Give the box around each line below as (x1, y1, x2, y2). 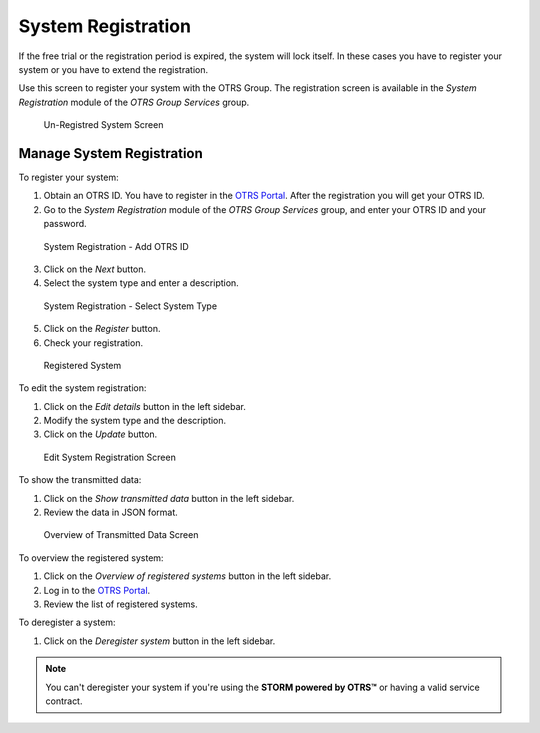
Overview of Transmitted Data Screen (43, 529, 199, 541)
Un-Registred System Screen (43, 119, 164, 131)
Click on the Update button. (43, 428, 158, 440)
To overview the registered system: (18, 551, 164, 564)
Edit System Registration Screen (43, 451, 177, 463)
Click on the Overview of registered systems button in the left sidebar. (43, 570, 332, 582)
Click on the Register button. (43, 323, 161, 335)
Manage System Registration (18, 145, 204, 162)
